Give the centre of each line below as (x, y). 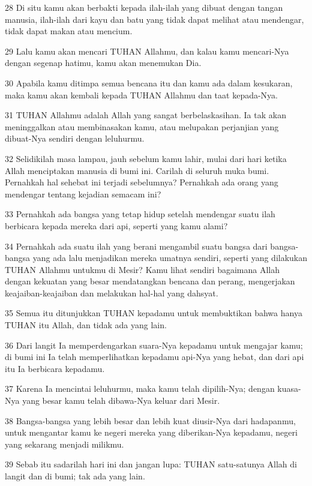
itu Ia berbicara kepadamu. (55, 368)
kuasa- (289, 388)
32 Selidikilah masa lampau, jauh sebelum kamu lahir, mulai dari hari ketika (146, 158)
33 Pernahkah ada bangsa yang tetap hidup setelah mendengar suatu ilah (140, 214)
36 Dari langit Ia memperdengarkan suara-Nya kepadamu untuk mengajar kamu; (154, 345)
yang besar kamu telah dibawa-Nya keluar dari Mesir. (121, 400)
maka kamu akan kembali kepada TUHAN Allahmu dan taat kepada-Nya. (141, 94)
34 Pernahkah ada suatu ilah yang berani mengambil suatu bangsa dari (136, 246)
